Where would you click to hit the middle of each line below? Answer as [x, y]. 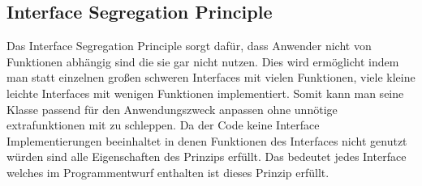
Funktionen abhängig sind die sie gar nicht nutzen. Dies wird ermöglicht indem [203, 61]
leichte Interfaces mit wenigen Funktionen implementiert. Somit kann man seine [205, 93]
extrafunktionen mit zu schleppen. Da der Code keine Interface [163, 125]
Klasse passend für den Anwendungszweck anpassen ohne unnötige [172, 109]
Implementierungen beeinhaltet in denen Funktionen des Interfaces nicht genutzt [207, 140]
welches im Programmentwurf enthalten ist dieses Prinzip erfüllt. [168, 172]
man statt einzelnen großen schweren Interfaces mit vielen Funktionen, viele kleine [211, 77]
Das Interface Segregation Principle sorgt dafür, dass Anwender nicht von [189, 46]
